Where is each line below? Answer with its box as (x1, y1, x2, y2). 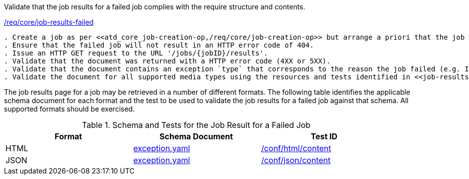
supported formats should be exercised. (4, 105, 135, 113)
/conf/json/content (261, 155, 331, 165)
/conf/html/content (261, 143, 331, 153)
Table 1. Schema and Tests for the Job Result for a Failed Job (82, 120, 311, 130)
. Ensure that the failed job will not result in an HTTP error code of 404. (4, 41, 314, 49)
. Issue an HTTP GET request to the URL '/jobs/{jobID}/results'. (4, 49, 268, 57)
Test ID (311, 131, 338, 141)
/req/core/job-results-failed (4, 18, 94, 26)
